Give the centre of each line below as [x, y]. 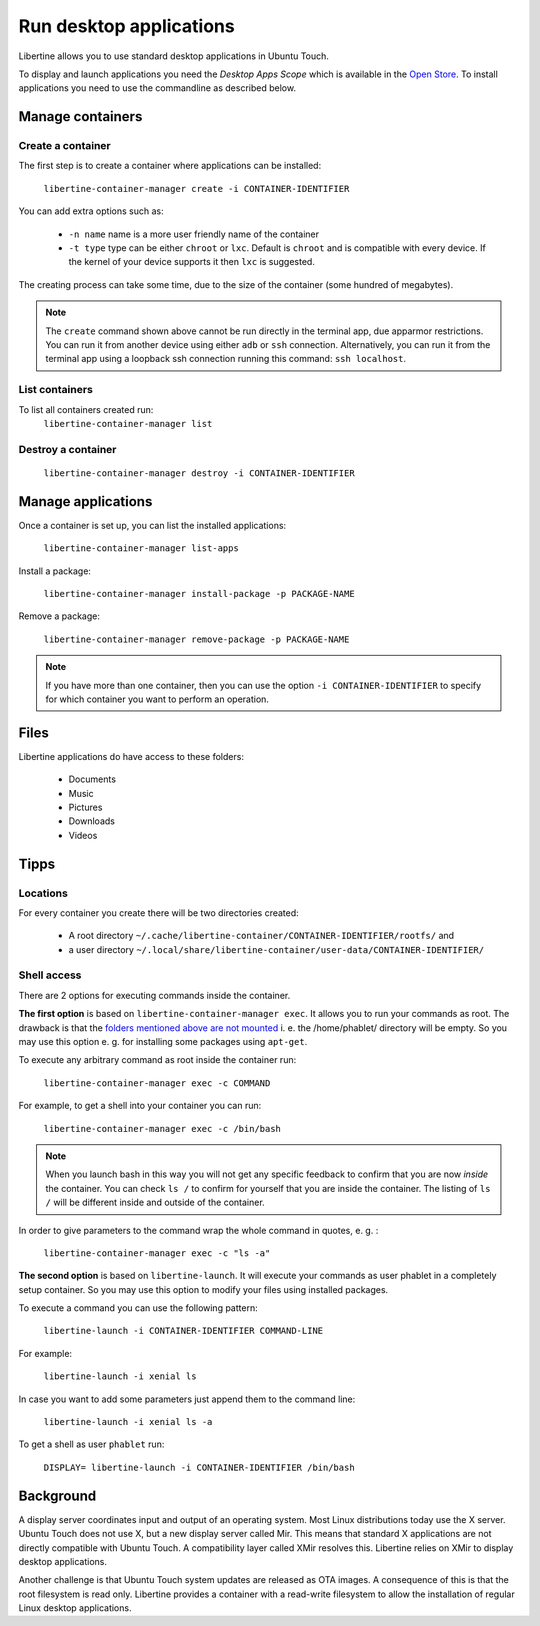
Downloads [91, 821]
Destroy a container [67, 449]
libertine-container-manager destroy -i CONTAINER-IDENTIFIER [199, 473]
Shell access [50, 975]
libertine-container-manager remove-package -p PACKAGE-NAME [196, 639]
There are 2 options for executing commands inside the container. [154, 995]
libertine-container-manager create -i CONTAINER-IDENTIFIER [196, 188]
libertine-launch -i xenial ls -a [128, 1422]
